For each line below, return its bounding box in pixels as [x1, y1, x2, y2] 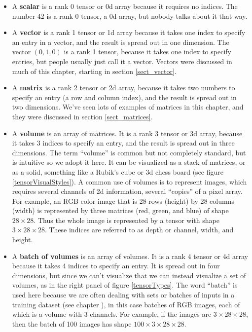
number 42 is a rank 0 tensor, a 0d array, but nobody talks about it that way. [12, 10, 248, 21]
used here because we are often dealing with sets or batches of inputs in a [12, 290, 235, 300]
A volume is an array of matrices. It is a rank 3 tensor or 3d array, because [12, 128, 243, 138]
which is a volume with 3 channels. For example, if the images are [12, 309, 212, 319]
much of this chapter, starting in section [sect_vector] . [12, 66, 177, 76]
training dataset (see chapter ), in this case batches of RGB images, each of [12, 299, 240, 309]
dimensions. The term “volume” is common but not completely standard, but [12, 147, 246, 157]
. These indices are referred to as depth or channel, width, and [44, 224, 234, 235]
